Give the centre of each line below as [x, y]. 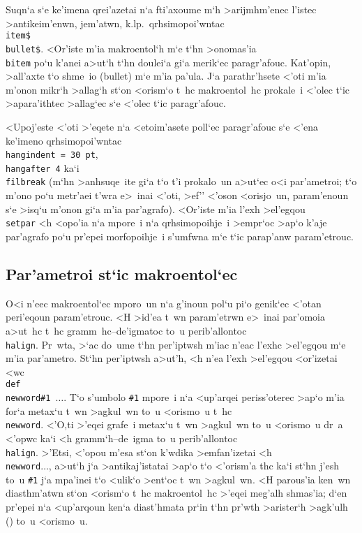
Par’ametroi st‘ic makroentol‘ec [122, 273]
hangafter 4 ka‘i [43, 167]
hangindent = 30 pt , [52, 154]
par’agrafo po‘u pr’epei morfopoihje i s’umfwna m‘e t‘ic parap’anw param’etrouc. [180, 236]
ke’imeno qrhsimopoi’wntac [64, 140]
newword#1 [28, 399]
